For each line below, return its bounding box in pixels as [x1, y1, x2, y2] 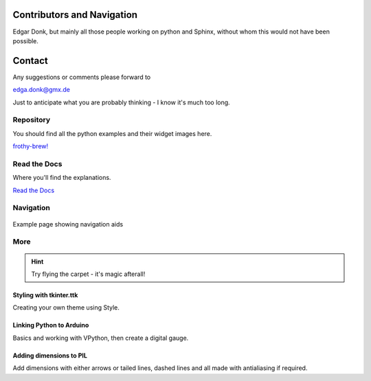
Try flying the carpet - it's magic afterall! [31, 270, 146, 278]
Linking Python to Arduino [12, 321, 89, 330]
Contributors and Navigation [12, 9, 137, 21]
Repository [12, 115, 51, 125]
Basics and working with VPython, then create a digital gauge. [12, 334, 189, 342]
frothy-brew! [12, 142, 49, 150]
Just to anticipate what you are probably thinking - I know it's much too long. [12, 98, 230, 106]
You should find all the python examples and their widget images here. [12, 129, 212, 137]
